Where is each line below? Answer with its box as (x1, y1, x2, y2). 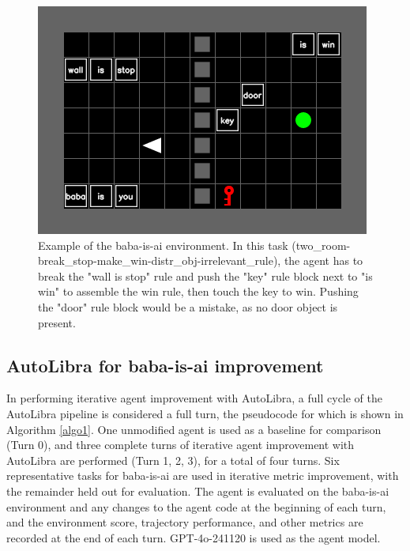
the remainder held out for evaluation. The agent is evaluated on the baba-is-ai (6, 482, 389, 499)
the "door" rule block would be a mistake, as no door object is (38, 298, 338, 315)
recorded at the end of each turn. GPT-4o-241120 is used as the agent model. (6, 529, 381, 545)
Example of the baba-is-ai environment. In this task (38, 236, 288, 253)
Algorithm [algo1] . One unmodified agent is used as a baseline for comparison (6, 421, 382, 437)
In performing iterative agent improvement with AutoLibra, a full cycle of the (6, 390, 383, 406)
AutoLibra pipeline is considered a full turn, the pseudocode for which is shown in (6, 405, 404, 421)
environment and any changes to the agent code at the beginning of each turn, (6, 498, 386, 515)
